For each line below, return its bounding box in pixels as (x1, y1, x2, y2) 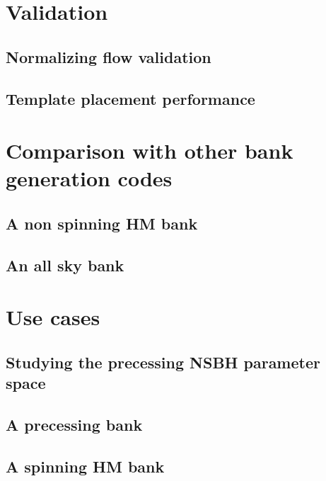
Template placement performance (6, 87, 255, 109)
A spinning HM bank (6, 455, 165, 477)
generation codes (6, 164, 173, 193)
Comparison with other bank (6, 136, 293, 165)
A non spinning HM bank (6, 212, 198, 234)
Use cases (6, 302, 100, 332)
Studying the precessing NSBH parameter (6, 351, 320, 373)
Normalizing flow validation (6, 45, 211, 67)
